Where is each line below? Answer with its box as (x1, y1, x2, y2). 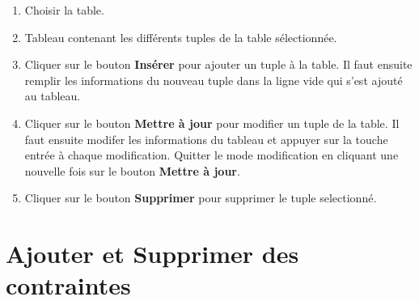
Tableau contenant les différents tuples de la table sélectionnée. (24, 28, 337, 45)
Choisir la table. (24, 2, 104, 18)
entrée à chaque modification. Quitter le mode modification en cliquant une (24, 146, 399, 163)
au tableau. (24, 87, 81, 104)
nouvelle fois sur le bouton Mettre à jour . (24, 162, 240, 179)
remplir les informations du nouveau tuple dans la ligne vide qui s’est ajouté (24, 71, 403, 88)
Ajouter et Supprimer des (6, 237, 299, 270)
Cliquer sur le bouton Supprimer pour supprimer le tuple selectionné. (24, 189, 377, 206)
